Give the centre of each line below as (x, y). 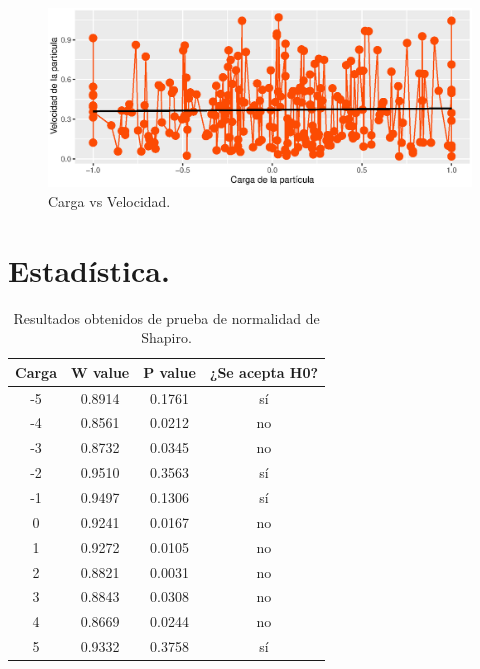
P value (169, 371)
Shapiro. (166, 337)
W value (100, 371)
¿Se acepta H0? (264, 371)
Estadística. (89, 269)
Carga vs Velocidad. (109, 200)
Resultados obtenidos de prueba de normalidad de (166, 317)
